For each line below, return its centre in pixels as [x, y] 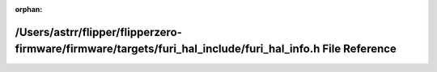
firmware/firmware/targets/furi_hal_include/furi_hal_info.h [168, 49]
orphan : [29, 9]
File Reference [359, 49]
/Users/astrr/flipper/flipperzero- [98, 32]
